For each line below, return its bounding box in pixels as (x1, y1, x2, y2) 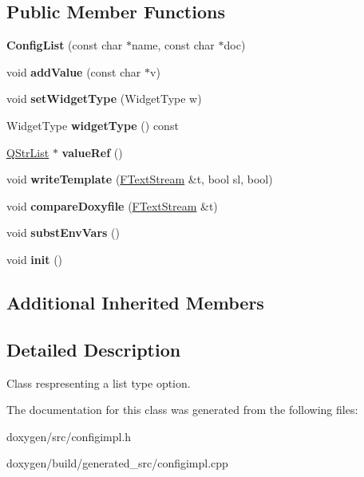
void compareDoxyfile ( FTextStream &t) (6, 197, 218, 214)
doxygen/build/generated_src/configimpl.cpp (6, 455, 228, 471)
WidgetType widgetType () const (6, 116, 179, 133)
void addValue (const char (6, 63, 141, 80)
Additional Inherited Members (6, 290, 264, 314)
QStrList (6, 144, 49, 160)
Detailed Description (6, 337, 181, 361)
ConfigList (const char (6, 37, 123, 53)
